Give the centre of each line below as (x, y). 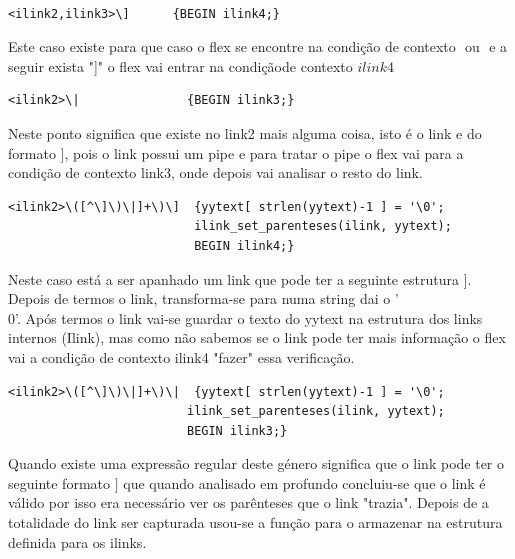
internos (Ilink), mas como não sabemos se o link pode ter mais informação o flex (257, 337)
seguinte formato (59, 482)
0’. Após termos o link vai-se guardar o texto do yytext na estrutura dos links (245, 317)
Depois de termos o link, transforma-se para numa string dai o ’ (203, 298)
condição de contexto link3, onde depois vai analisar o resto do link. (215, 172)
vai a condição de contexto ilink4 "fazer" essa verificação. (181, 356)
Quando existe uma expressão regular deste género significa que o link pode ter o (256, 463)
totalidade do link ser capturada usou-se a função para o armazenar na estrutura (255, 522)
